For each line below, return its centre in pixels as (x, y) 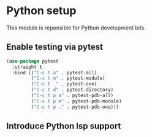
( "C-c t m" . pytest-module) (68, 78)
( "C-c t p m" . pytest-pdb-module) (76, 101)
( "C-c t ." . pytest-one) (64, 84)
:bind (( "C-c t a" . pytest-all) (55, 72)
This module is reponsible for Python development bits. (76, 28)
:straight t (27, 67)
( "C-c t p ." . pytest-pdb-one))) (75, 107)
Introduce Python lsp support (64, 126)
